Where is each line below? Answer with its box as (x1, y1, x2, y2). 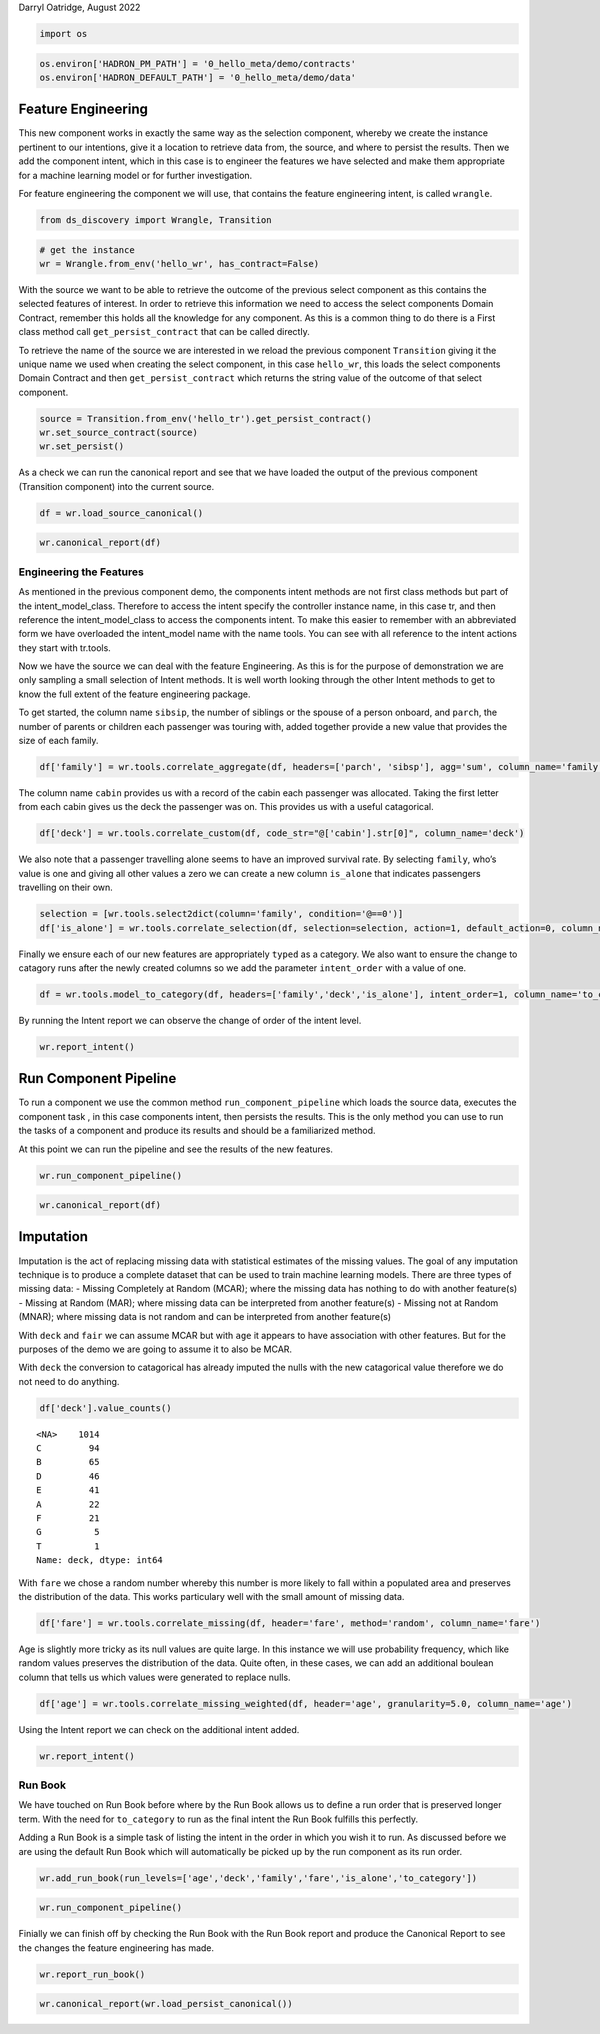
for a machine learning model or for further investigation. (18, 169, 253, 181)
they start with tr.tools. (18, 641, 112, 654)
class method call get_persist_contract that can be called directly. (18, 326, 310, 338)
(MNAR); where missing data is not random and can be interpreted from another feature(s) (18, 1311, 392, 1323)
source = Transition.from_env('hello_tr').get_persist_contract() (39, 413, 372, 424)
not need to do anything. (18, 1375, 120, 1387)
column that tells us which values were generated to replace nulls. (18, 1671, 291, 1683)
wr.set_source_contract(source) (39, 427, 199, 439)
